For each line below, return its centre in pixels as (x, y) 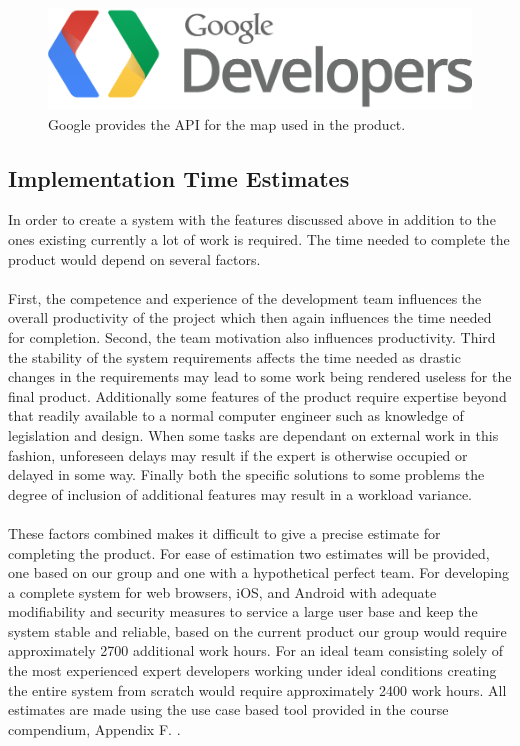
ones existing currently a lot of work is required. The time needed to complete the (259, 239)
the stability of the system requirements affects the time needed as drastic (234, 356)
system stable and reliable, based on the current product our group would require (257, 630)
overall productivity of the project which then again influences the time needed (250, 317)
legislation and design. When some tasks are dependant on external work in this (253, 434)
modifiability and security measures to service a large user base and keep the (243, 611)
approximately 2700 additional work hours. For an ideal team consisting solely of (255, 650)
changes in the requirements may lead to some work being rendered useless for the (260, 376)
